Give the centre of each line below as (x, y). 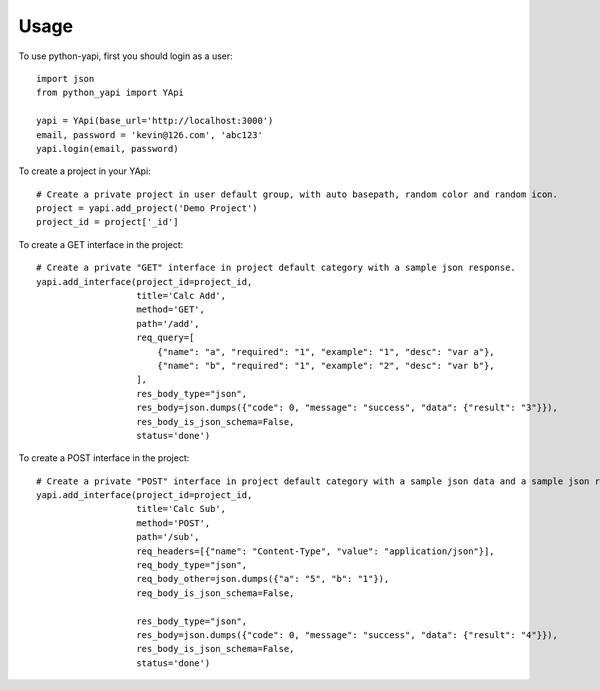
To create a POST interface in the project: (104, 458)
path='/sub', (168, 537)
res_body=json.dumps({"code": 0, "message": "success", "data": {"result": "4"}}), (347, 635)
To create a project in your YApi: (85, 171)
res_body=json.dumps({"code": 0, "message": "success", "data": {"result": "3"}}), (347, 408)
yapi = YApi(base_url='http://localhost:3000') (155, 121)
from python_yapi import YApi (110, 93)
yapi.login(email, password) (107, 148)
